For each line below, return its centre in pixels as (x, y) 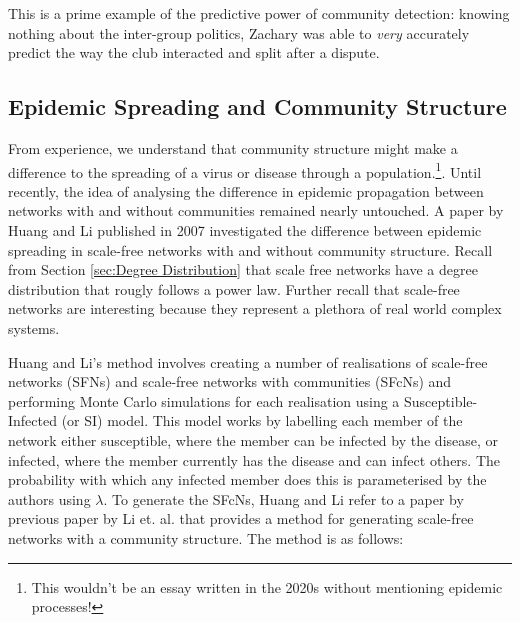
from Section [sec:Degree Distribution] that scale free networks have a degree (243, 269)
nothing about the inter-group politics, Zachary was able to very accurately (239, 32)
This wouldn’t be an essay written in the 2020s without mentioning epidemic (267, 586)
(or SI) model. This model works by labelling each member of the (262, 420)
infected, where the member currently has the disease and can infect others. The (254, 459)
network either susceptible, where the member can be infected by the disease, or (253, 439)
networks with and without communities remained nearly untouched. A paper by (256, 210)
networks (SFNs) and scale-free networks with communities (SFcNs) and (230, 381)
